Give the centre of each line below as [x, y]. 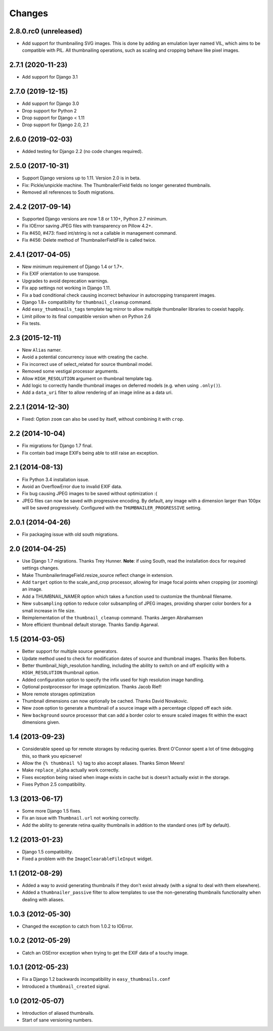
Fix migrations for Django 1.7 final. [57, 446]
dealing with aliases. [43, 899]
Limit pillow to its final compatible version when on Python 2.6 [86, 316]
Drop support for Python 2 [49, 111]
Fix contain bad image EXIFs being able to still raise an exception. [90, 453]
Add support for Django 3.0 [51, 103]
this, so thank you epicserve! [52, 756]
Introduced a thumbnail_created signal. [66, 986]
